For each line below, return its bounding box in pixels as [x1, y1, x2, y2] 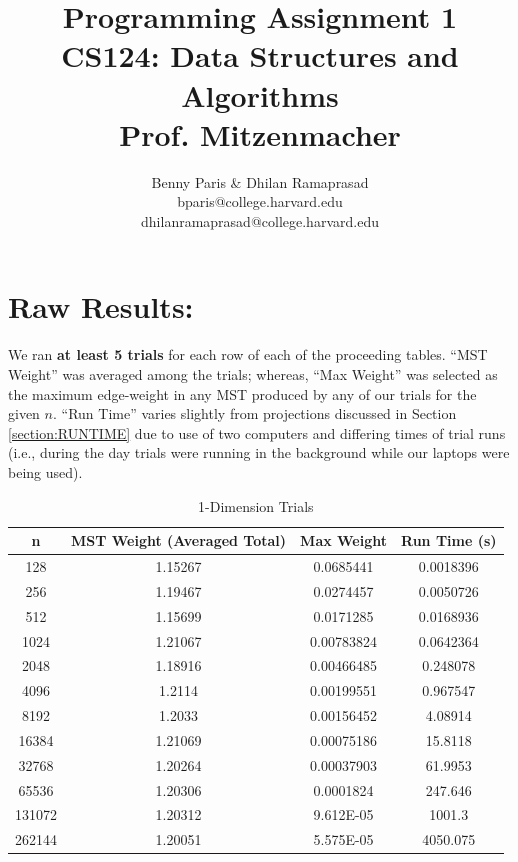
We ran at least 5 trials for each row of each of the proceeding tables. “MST [8, 344, 488, 365]
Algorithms [181, 74, 339, 115]
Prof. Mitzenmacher [119, 113, 401, 154]
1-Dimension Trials [198, 495, 314, 516]
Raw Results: [8, 286, 194, 327]
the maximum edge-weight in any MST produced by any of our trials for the [8, 383, 477, 404]
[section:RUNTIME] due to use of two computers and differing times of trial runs [8, 422, 506, 443]
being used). [8, 461, 83, 482]
